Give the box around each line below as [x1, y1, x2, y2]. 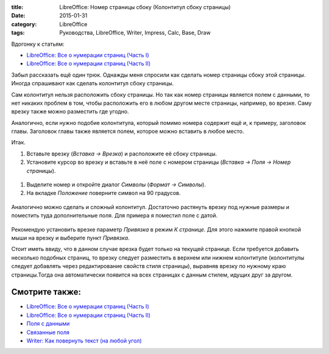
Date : [11, 12, 26, 19]
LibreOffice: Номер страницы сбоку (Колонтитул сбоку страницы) [59, 4, 231, 10]
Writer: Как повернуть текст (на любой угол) [26, 337, 143, 344]
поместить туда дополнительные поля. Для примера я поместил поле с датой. [11, 212, 218, 219]
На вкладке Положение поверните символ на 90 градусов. [26, 189, 181, 197]
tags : [11, 29, 25, 37]
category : [11, 20, 37, 27]
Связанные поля [26, 328, 69, 336]
